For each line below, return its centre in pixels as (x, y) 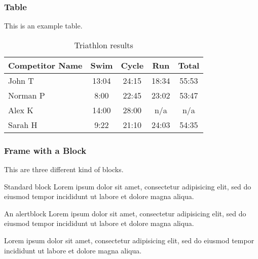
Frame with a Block (45, 150)
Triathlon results (104, 45)
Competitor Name (45, 65)
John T (21, 80)
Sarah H (23, 124)
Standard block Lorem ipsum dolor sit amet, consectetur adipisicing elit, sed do (128, 186)
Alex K (21, 110)
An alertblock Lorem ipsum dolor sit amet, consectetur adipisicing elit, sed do (125, 213)
